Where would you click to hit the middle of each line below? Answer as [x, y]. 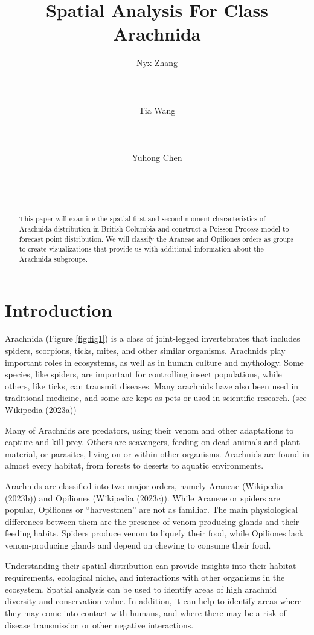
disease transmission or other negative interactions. [99, 624]
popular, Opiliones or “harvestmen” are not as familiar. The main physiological [152, 510]
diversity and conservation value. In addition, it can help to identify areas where [153, 601]
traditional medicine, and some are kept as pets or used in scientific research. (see [156, 398]
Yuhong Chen [157, 158]
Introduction [59, 309]
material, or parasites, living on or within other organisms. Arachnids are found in [157, 453]
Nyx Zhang [157, 63]
